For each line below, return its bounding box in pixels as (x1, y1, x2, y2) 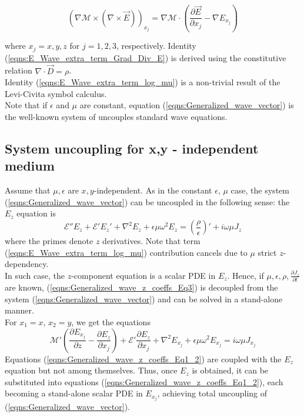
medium (5, 156, 55, 175)
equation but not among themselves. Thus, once (5, 364, 178, 376)
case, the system (230, 184, 289, 196)
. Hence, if (227, 269, 264, 281)
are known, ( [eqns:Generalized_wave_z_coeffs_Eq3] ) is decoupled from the (5, 281, 278, 293)
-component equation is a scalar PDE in (71, 269, 216, 281)
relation (5, 64, 32, 76)
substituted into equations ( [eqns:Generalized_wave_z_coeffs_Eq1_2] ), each (5, 375, 283, 388)
